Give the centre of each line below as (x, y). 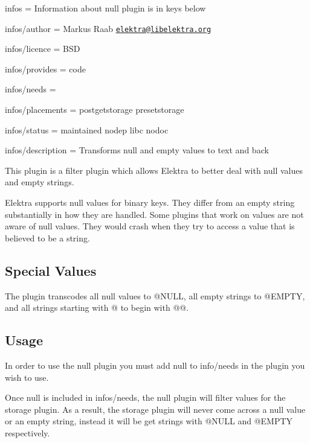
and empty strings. (40, 182)
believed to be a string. (47, 237)
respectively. (27, 432)
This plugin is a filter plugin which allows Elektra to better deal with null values (154, 170)
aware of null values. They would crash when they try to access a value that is (150, 226)
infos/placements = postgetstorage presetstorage (95, 110)
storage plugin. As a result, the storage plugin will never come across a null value (155, 409)
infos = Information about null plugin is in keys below (105, 8)
